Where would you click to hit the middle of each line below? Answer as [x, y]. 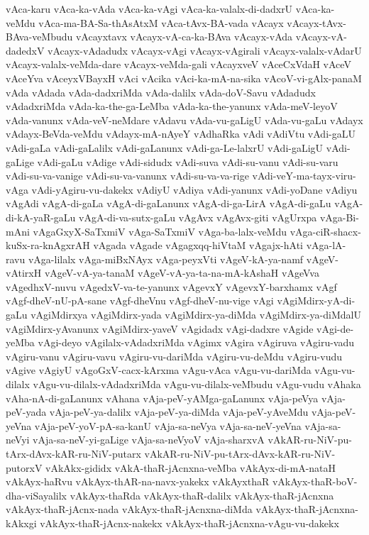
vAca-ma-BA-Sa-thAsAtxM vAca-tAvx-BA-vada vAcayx [161, 22]
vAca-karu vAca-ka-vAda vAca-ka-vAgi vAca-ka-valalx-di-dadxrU [149, 9]
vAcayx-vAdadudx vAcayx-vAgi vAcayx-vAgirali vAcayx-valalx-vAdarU [205, 50]
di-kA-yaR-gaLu [41, 217]
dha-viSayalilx [36, 495]
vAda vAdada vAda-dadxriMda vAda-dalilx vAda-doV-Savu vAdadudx [161, 92]
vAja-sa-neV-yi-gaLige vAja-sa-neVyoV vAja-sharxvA [149, 440]
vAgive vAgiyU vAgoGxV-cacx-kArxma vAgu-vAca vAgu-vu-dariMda [159, 370]
